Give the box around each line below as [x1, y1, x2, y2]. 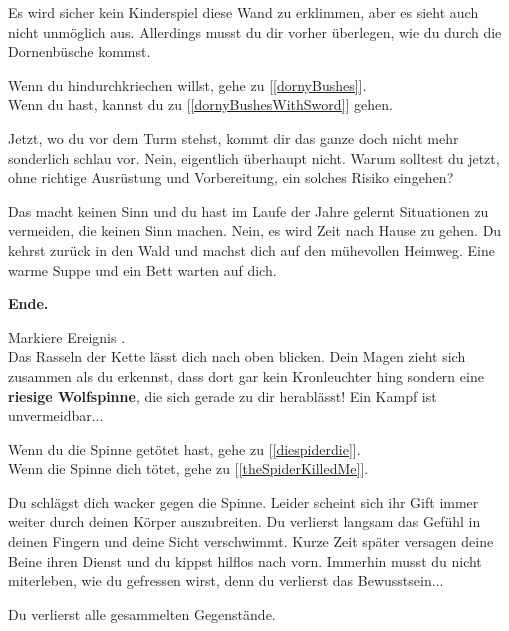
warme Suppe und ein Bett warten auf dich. [8, 259, 277, 280]
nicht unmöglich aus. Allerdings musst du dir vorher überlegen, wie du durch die [8, 21, 502, 42]
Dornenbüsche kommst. [8, 41, 151, 62]
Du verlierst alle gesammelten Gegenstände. [8, 603, 276, 624]
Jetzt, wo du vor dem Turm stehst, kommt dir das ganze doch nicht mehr [8, 127, 459, 148]
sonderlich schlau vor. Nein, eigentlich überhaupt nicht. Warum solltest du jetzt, [8, 147, 500, 168]
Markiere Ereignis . [8, 326, 126, 347]
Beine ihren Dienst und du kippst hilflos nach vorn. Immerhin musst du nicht [8, 550, 482, 571]
